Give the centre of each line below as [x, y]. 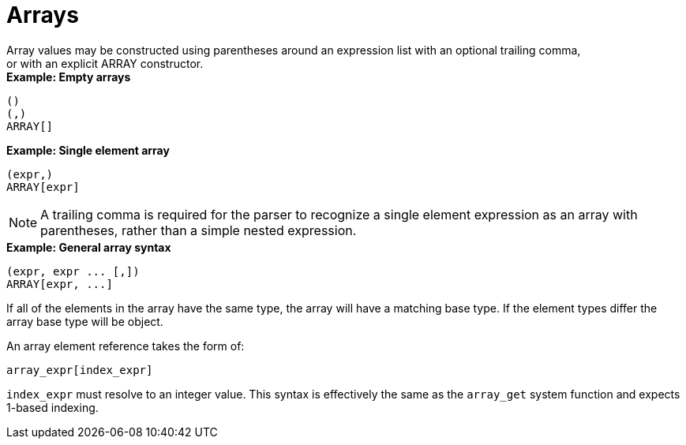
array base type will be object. [85, 321]
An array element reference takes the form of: [126, 346]
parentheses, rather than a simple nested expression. [199, 230]
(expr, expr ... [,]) [73, 271]
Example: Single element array [88, 150]
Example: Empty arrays [69, 77]
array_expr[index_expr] [80, 370]
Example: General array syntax [89, 247]
